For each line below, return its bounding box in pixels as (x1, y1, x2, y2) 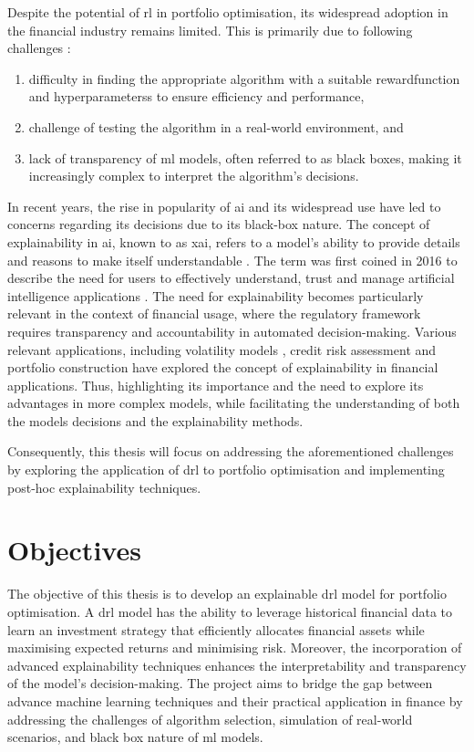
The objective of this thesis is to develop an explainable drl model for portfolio (7, 584, 447, 603)
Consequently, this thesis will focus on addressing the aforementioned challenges (7, 442, 454, 461)
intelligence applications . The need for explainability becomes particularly (7, 286, 424, 305)
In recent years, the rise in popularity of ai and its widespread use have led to (7, 196, 441, 215)
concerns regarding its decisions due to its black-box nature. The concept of (7, 214, 430, 234)
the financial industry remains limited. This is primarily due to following (7, 20, 413, 39)
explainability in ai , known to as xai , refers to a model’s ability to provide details (7, 232, 460, 251)
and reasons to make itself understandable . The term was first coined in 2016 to (7, 250, 458, 269)
